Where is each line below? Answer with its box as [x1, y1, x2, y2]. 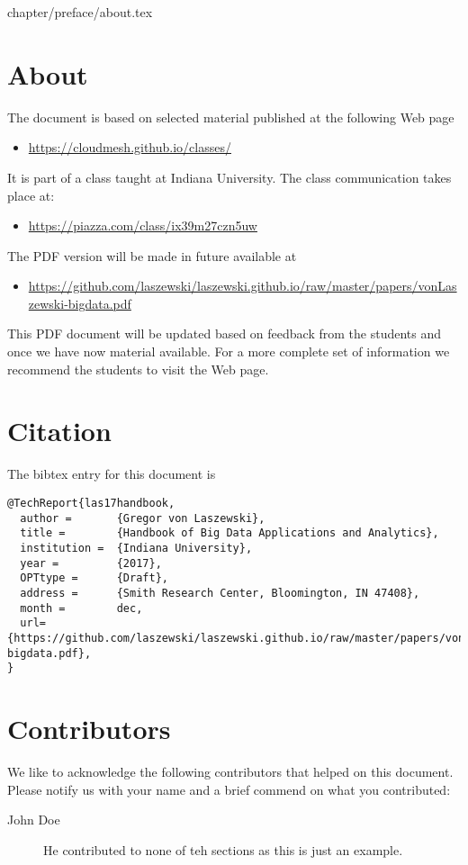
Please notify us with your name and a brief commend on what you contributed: [7, 779, 451, 798]
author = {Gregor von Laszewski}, [20, 511, 265, 525]
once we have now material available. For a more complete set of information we [7, 342, 450, 361]
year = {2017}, [20, 556, 162, 570]
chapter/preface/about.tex [7, 3, 153, 21]
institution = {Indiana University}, [20, 541, 253, 554]
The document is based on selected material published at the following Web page [7, 107, 454, 126]
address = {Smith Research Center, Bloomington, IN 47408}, [20, 586, 420, 599]
